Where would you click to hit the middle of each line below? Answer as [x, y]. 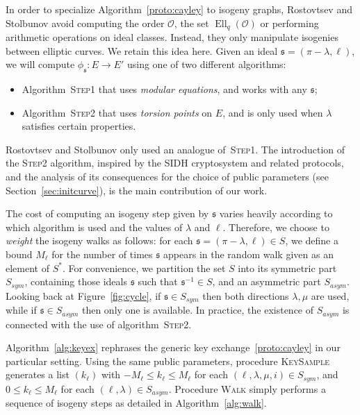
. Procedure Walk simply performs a [247, 388]
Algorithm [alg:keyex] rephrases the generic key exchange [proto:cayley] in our [173, 347]
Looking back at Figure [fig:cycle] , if [83, 295]
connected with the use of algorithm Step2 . [99, 324]
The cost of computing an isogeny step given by [107, 213]
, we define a [312, 240]
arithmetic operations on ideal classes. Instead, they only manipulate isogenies [172, 37]
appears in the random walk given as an [248, 254]
